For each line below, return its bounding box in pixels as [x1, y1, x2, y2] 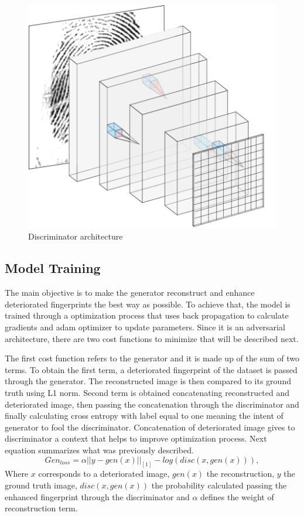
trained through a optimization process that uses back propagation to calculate [5, 309, 289, 322]
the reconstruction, [206, 467, 275, 480]
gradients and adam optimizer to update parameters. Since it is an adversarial [5, 321, 285, 333]
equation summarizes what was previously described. [5, 444, 194, 456]
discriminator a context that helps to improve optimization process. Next [5, 432, 267, 445]
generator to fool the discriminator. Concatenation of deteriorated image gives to [5, 421, 295, 433]
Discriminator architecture [28, 230, 123, 242]
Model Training [5, 259, 101, 277]
